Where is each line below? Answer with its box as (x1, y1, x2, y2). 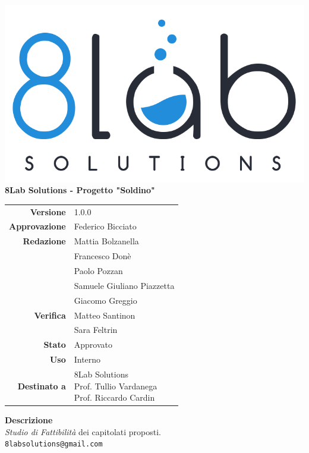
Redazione (23, 235, 66, 247)
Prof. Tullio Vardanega (74, 379, 157, 392)
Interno (74, 353, 101, 366)
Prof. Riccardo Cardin (74, 391, 155, 404)
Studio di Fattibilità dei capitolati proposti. (5, 425, 161, 438)
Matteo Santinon (74, 309, 135, 321)
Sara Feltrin (74, 323, 118, 336)
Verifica (34, 309, 66, 321)
